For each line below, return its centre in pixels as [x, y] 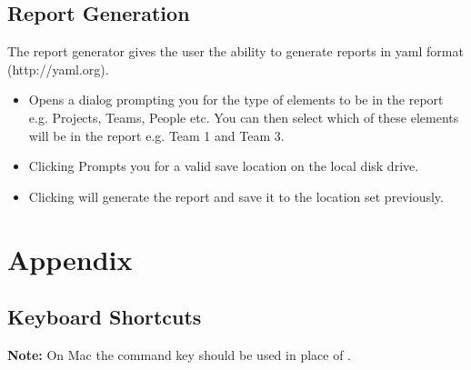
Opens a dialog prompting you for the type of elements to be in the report [236, 100]
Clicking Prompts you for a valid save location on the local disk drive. [224, 166]
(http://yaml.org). [58, 69]
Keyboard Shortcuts [105, 317]
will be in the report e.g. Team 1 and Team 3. [156, 135]
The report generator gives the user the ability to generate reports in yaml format [235, 51]
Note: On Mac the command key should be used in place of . [180, 354]
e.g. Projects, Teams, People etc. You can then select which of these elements [244, 117]
